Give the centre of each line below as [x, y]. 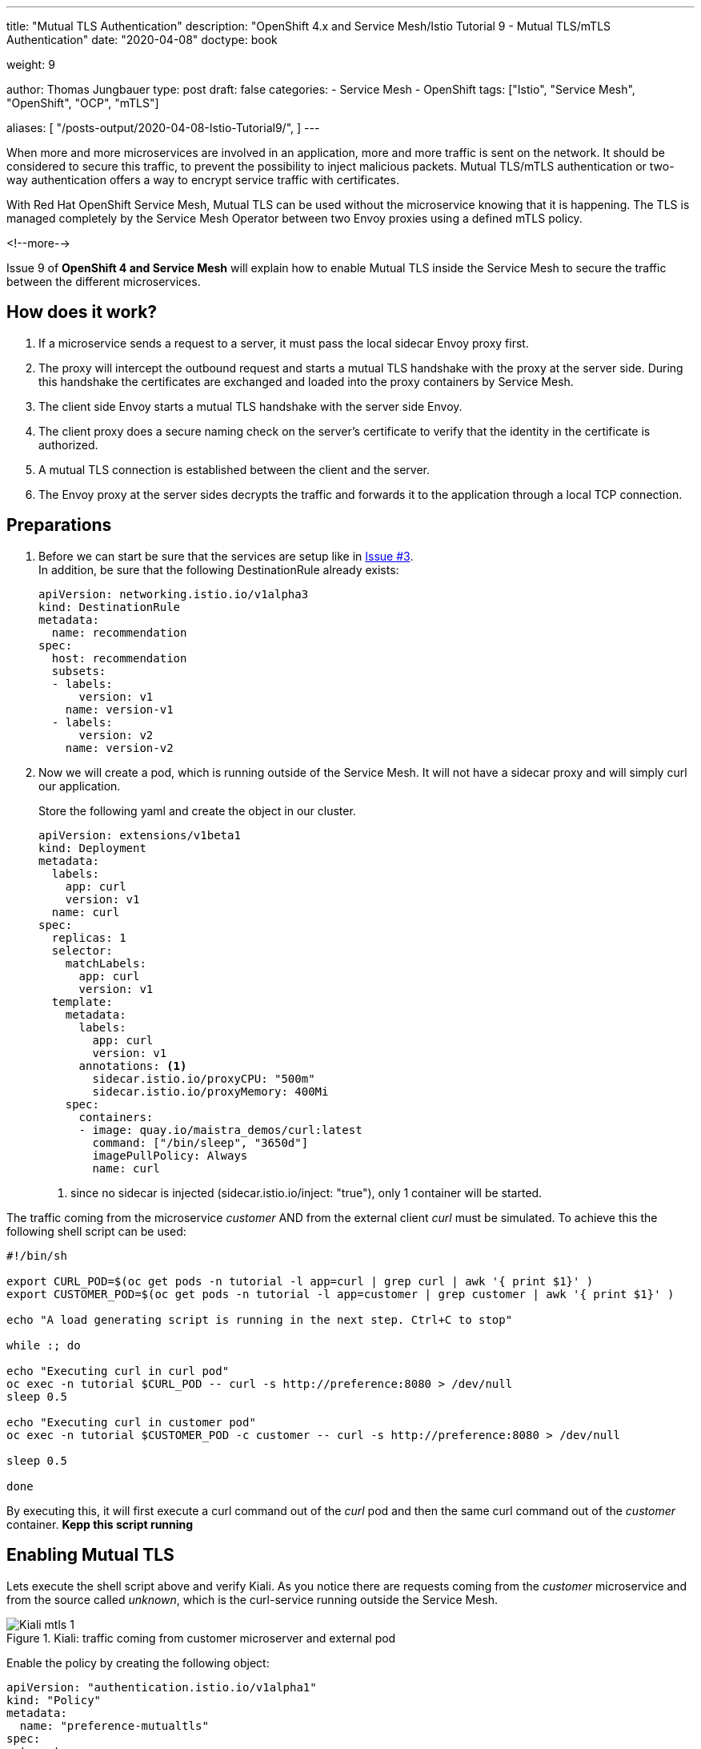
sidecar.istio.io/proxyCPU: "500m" [204, 1078]
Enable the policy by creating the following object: [138, 1663]
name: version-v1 [119, 709]
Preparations [59, 525]
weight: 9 [31, 64]
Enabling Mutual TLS [90, 1555]
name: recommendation [119, 632]
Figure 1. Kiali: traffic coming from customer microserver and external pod [201, 1638]
